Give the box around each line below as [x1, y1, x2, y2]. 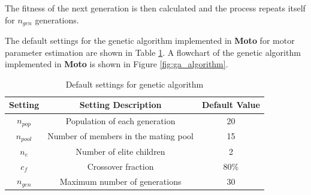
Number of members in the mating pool [47, 130, 194, 142]
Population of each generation [65, 114, 176, 127]
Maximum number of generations [59, 175, 182, 187]
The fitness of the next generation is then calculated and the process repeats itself [5, 2, 306, 14]
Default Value [201, 98, 260, 111]
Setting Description [79, 98, 162, 111]
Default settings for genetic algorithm [65, 77, 204, 90]
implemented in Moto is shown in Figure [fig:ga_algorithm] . [5, 58, 228, 70]
